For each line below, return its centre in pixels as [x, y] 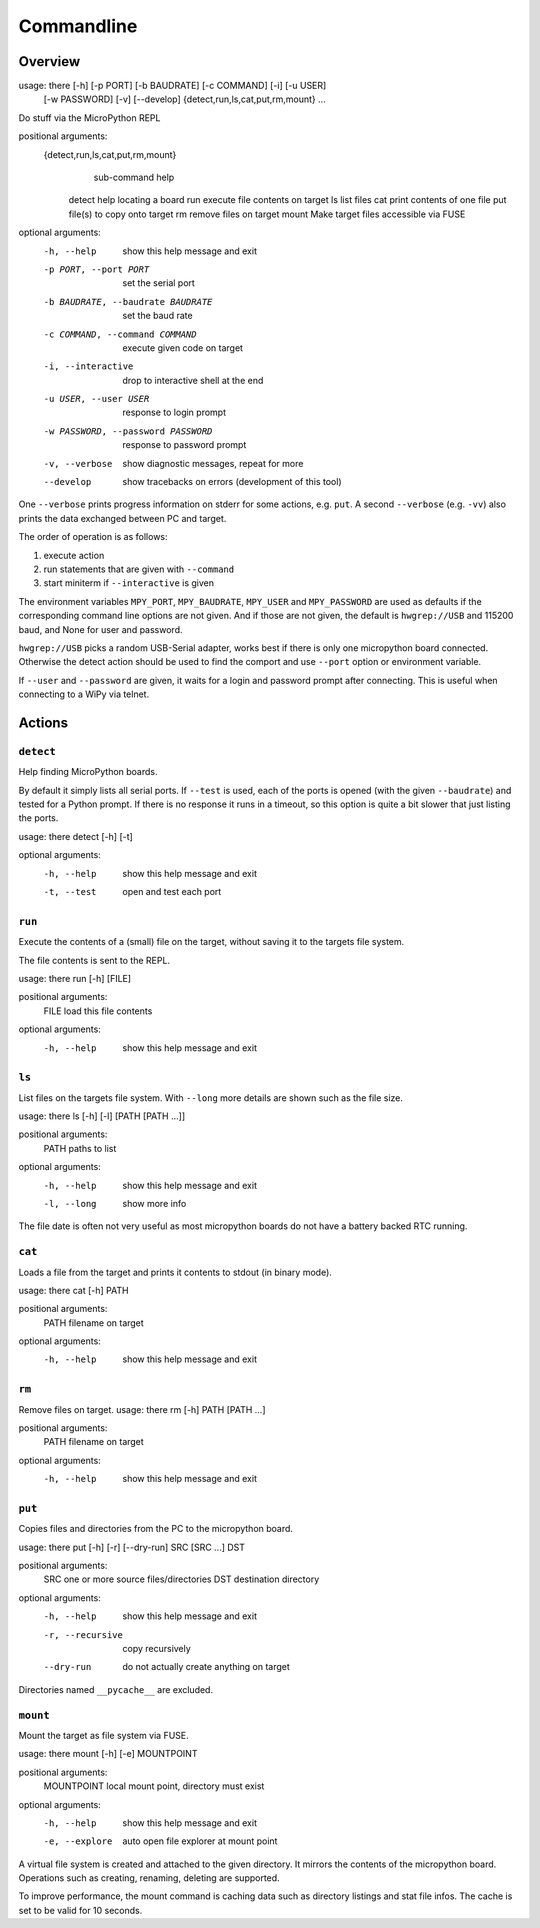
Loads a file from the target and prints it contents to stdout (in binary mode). [175, 1272]
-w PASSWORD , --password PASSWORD [128, 431]
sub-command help [134, 177]
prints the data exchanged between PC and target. [122, 518]
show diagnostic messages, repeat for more [213, 463]
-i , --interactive [88, 366]
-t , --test [70, 892]
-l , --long [70, 1203]
